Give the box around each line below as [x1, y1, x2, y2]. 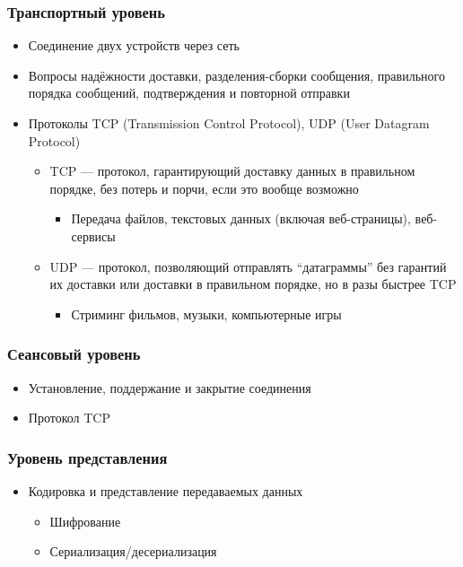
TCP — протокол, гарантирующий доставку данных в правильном [49, 161, 415, 180]
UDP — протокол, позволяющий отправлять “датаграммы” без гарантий [49, 257, 447, 275]
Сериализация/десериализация [49, 542, 217, 561]
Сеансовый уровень [7, 343, 141, 365]
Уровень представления [7, 446, 168, 468]
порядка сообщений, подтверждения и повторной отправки [28, 83, 350, 102]
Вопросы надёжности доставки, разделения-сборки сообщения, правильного [28, 65, 445, 84]
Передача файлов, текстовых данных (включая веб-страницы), [71, 209, 411, 228]
